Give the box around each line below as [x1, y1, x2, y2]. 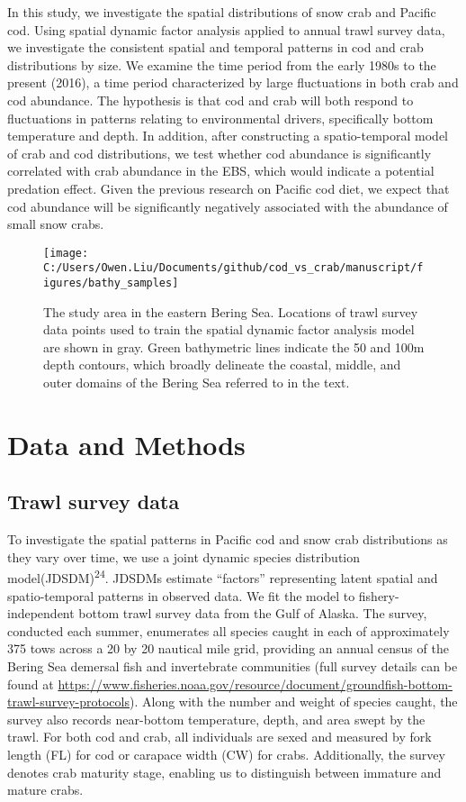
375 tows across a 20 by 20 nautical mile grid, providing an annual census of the [7, 639, 449, 658]
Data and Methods [7, 425, 246, 462]
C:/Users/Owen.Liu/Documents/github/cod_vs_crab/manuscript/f [43, 261, 424, 275]
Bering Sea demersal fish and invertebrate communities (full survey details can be [7, 657, 458, 676]
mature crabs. [7, 780, 84, 799]
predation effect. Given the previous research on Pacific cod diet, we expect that [7, 178, 450, 197]
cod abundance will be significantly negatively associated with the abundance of [7, 196, 448, 215]
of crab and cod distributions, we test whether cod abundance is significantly [7, 143, 432, 162]
